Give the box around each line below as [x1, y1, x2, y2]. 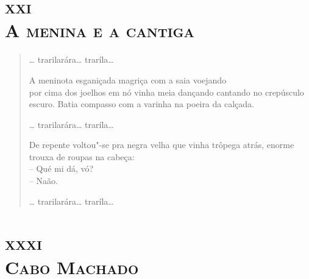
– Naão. [29, 174, 58, 187]
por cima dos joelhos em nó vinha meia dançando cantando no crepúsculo [29, 85, 304, 98]
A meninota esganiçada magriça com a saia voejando [29, 73, 227, 86]
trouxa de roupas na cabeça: [29, 150, 135, 163]
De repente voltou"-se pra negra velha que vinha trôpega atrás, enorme [29, 138, 294, 151]
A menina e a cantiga [5, 18, 194, 43]
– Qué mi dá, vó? [29, 162, 94, 175]
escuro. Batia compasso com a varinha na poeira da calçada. [29, 97, 254, 110]
